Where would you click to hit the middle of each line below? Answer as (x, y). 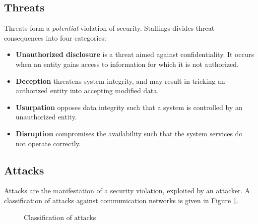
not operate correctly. (48, 143)
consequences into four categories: (55, 37)
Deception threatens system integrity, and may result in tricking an (120, 81)
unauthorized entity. (46, 117)
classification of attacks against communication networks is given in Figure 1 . (121, 200)
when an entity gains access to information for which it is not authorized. (127, 64)
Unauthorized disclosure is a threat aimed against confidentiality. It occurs (135, 54)
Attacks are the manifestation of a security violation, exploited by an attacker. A (127, 191)
